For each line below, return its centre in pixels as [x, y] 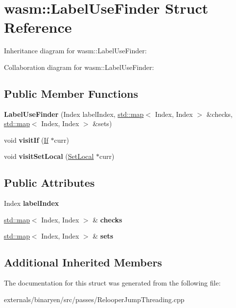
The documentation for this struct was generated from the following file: [112, 283]
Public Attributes [49, 183]
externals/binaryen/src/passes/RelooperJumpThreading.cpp [94, 299]
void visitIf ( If [26, 140]
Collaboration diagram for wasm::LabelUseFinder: [79, 67]
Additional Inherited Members [83, 262]
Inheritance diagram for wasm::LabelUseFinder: [75, 51]
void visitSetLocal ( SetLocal [49, 156]
